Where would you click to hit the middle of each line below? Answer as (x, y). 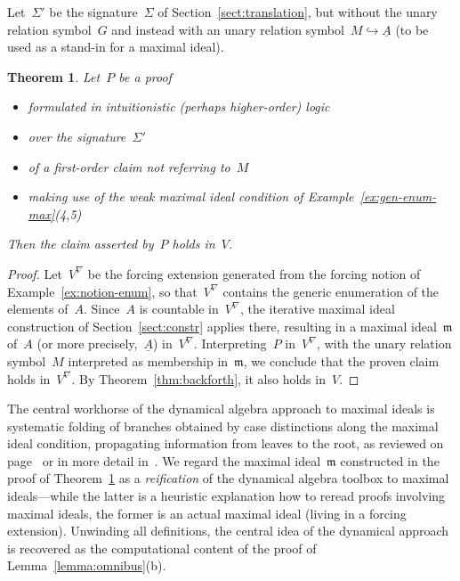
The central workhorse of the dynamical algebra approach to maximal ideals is (221, 409)
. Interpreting (230, 344)
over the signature (77, 136)
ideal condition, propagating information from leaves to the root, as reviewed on (226, 443)
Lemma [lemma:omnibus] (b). (87, 565)
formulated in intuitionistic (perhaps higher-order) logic (179, 106)
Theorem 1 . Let (54, 76)
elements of (38, 309)
